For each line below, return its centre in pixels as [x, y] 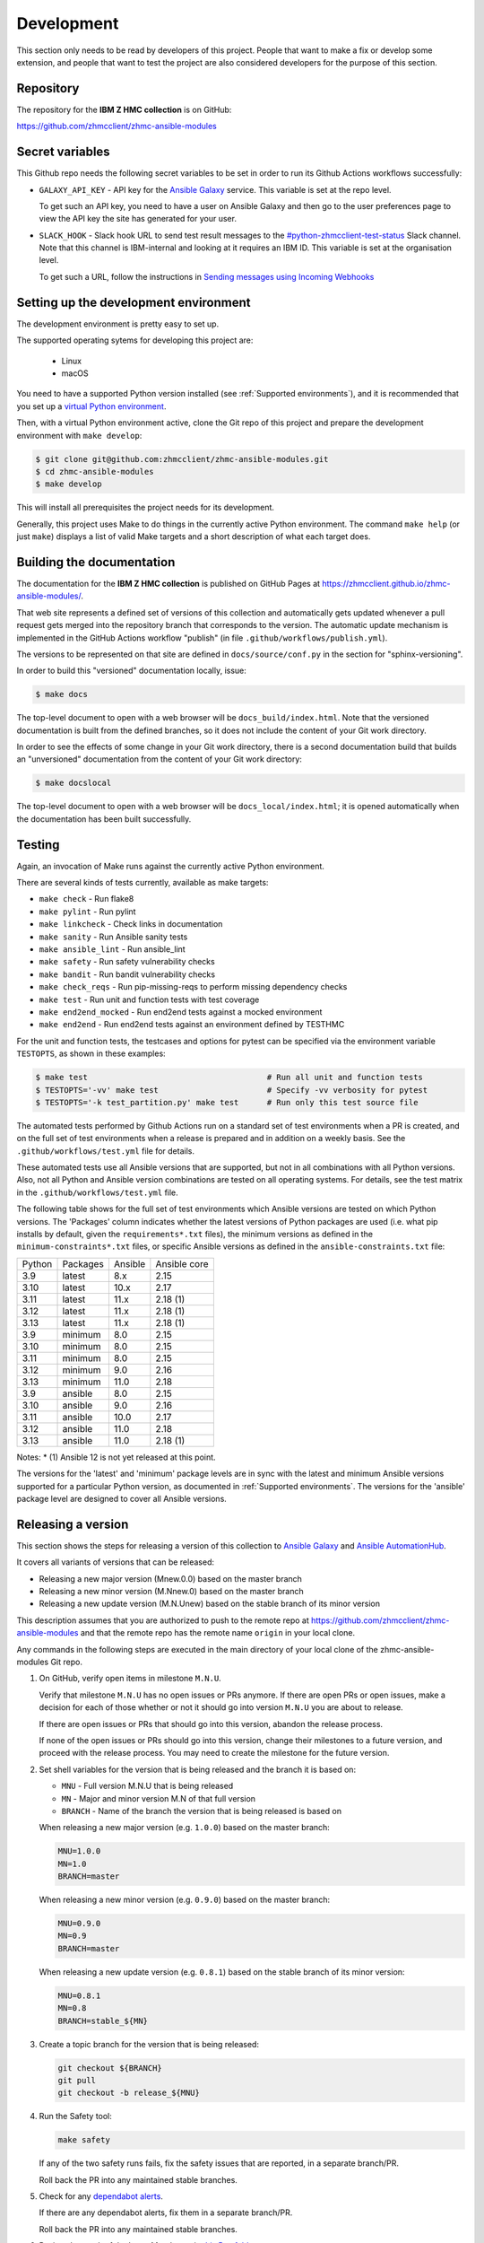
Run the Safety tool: [75, 2116]
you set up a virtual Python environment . [91, 406]
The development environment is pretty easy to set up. [118, 324]
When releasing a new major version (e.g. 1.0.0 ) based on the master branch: [185, 1828]
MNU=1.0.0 [79, 1851]
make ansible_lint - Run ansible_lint [112, 949]
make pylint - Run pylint [87, 912]
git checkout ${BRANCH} [110, 2068]
